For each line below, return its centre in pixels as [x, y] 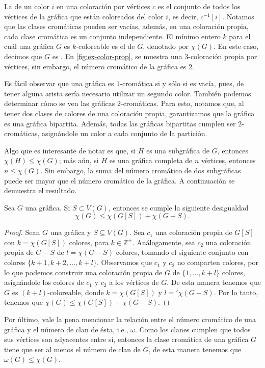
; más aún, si [79, 160]
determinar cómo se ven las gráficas [60, 103]
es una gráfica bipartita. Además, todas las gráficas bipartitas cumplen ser [120, 123]
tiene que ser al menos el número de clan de [72, 349]
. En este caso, [236, 46]
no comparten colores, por [218, 262]
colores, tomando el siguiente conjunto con [182, 252]
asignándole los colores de [44, 282]
